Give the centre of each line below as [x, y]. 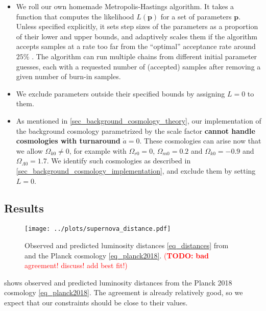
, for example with [98, 150]
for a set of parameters [196, 16]
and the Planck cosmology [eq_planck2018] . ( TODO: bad [117, 255]
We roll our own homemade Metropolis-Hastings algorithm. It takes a [125, 6]
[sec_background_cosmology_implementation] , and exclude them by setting [136, 170]
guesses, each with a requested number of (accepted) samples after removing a [138, 66]
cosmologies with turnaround [68, 141]
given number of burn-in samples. [68, 76]
